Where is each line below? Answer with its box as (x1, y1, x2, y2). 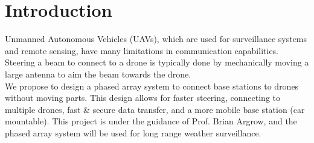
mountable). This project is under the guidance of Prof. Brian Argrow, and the (5, 115, 297, 127)
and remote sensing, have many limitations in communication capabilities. (5, 44, 279, 56)
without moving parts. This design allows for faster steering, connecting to (5, 91, 281, 104)
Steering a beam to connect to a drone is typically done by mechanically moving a (5, 56, 309, 68)
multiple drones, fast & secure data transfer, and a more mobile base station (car (5, 103, 305, 115)
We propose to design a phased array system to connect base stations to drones (5, 79, 299, 92)
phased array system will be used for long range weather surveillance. (5, 126, 261, 139)
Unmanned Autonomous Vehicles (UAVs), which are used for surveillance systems (5, 32, 307, 45)
